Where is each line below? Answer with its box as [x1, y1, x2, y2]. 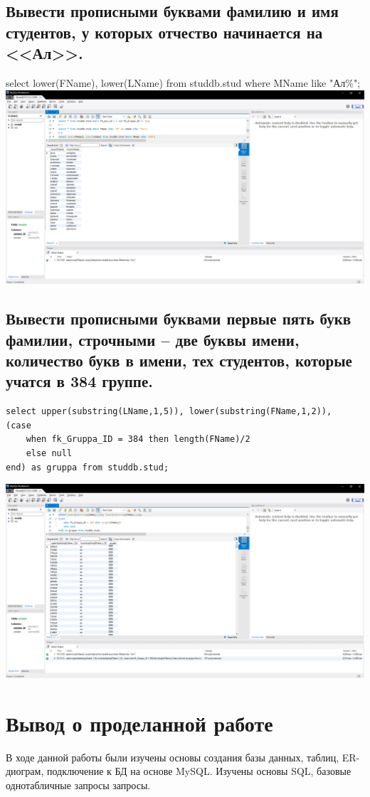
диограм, [6, 764, 44, 778]
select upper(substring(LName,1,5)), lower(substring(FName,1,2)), [6, 406, 332, 417]
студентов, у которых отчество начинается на [6, 21, 323, 43]
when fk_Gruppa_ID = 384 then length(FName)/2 [26, 434, 250, 445]
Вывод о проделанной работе [6, 708, 273, 737]
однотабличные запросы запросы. [6, 777, 151, 792]
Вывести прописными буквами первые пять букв [6, 307, 351, 329]
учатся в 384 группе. [6, 370, 153, 392]
